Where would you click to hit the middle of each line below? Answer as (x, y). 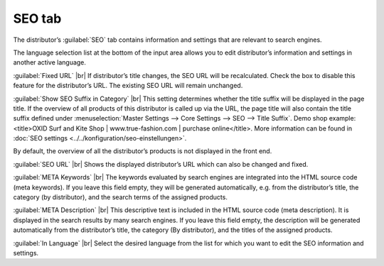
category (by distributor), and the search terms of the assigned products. (120, 197)
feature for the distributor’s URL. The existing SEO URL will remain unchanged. (128, 86)
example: (342, 118)
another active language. (50, 62)
